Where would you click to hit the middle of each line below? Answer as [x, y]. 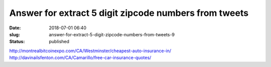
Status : [17, 42]
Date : [15, 28]
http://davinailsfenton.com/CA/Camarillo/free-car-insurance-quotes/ [80, 58]
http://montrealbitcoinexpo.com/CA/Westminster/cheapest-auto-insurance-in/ [90, 51]
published [59, 42]
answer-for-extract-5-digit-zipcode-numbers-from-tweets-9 [112, 34]
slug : [15, 34]
